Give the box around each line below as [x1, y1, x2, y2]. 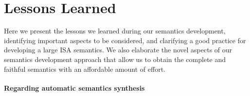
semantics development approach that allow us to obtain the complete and [4, 54, 226, 64]
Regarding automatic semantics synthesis [4, 82, 145, 93]
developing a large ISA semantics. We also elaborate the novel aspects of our [4, 45, 232, 55]
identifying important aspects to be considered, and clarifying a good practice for [4, 35, 246, 45]
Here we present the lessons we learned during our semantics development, [4, 26, 226, 36]
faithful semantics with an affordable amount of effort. [4, 64, 165, 74]
